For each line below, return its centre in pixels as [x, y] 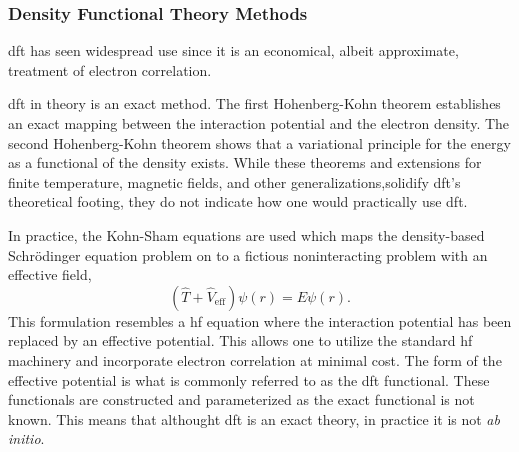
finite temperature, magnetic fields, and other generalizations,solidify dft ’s [234, 181]
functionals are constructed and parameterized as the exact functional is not [241, 399]
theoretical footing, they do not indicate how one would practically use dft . [238, 201]
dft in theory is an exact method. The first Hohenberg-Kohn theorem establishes [254, 103]
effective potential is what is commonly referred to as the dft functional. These [249, 379]
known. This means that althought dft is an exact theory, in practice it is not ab [254, 418]
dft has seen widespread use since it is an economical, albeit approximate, [233, 50]
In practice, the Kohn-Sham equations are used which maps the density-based [246, 234]
